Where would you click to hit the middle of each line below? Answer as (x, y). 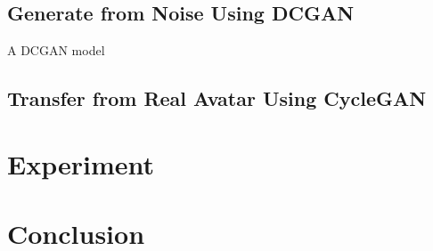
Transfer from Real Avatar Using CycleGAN (217, 98)
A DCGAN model (56, 50)
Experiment (81, 163)
